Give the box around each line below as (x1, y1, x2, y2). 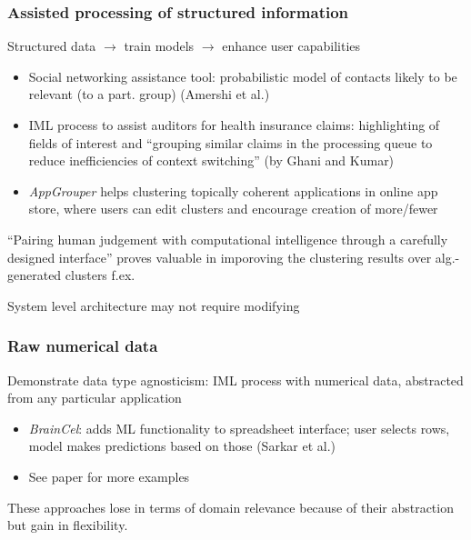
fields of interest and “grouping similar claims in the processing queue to (28, 133, 433, 152)
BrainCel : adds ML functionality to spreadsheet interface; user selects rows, (28, 418, 450, 437)
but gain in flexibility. (7, 515, 128, 535)
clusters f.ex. (65, 265, 135, 285)
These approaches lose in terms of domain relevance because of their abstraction (7, 497, 454, 516)
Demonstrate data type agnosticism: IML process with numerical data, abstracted (7, 370, 464, 389)
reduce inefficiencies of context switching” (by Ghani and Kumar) (28, 151, 395, 170)
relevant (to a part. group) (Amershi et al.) (28, 85, 270, 104)
